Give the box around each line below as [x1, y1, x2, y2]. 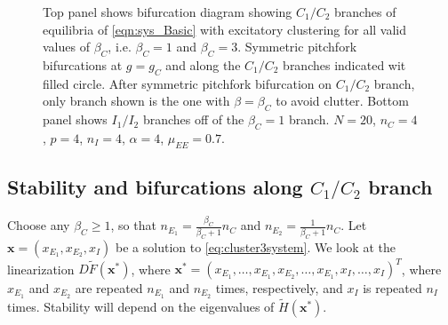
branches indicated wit [283, 55, 406, 74]
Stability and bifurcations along [7, 173, 303, 201]
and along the [165, 55, 241, 74]
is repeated [363, 279, 422, 297]
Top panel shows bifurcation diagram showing [43, 3, 292, 20]
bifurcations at [43, 55, 123, 74]
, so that [110, 216, 156, 234]
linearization [7, 259, 75, 277]
